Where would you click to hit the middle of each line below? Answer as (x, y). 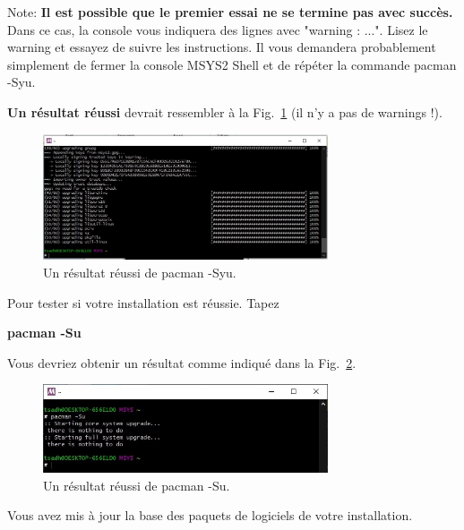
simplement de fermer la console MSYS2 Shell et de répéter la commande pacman (232, 64)
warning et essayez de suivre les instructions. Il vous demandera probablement (222, 47)
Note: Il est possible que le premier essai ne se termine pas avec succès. (230, 12)
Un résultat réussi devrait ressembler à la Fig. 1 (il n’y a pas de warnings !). (225, 111)
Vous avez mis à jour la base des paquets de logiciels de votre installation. (210, 515)
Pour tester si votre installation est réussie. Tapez (143, 302)
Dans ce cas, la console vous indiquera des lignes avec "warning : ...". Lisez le (218, 29)
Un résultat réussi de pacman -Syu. (140, 273)
